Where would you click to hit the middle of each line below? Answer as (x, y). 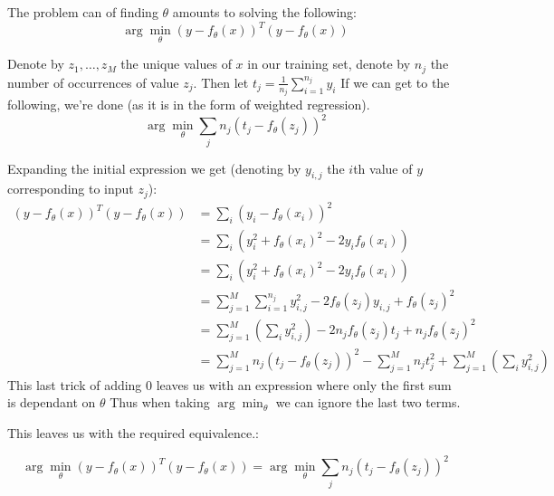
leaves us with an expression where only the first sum (304, 384)
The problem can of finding (83, 12)
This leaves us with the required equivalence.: (133, 433)
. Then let (221, 82)
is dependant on (52, 402)
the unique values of (176, 64)
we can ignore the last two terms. (368, 402)
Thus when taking (160, 402)
